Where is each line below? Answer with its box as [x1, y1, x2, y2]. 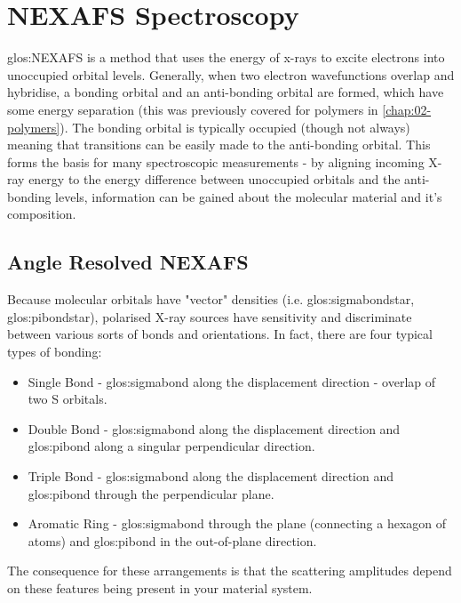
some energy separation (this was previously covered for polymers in [7, 100, 378, 118]
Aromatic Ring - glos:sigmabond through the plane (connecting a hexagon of [28, 514, 447, 533]
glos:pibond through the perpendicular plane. [28, 484, 274, 502]
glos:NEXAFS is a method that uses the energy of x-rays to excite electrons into [7, 48, 445, 67]
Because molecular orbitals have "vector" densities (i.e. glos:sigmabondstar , [7, 290, 415, 309]
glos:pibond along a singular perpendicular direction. [28, 437, 315, 455]
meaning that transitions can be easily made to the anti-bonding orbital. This [7, 135, 431, 154]
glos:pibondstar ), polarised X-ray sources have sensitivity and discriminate [7, 307, 412, 326]
